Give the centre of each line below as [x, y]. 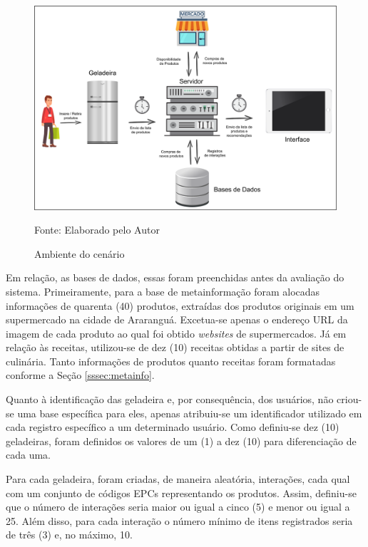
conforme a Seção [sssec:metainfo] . [80, 375]
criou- [349, 399]
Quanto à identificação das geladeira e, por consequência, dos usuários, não [170, 399]
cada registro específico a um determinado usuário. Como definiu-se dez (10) [173, 427]
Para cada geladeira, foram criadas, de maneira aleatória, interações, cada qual [178, 479]
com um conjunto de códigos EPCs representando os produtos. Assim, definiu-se [181, 493]
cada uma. [28, 455]
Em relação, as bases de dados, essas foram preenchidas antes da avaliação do [175, 277]
